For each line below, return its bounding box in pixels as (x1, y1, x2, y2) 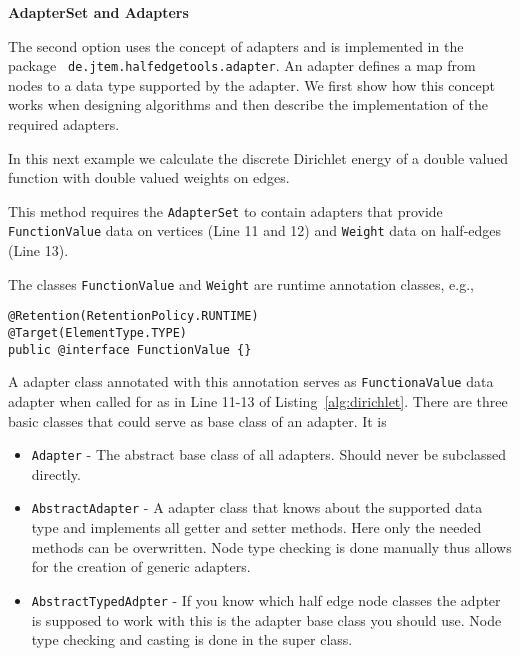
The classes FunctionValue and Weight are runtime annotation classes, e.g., (8, 273, 474, 294)
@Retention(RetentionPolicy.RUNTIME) (8, 309, 259, 324)
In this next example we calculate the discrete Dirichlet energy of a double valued (8, 147, 509, 168)
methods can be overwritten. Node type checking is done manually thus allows (31, 536, 512, 557)
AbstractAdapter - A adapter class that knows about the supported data (31, 497, 483, 518)
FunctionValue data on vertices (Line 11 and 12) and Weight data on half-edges (8, 220, 502, 241)
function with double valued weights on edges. (8, 167, 290, 188)
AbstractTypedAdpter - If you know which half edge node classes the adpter (31, 589, 501, 610)
